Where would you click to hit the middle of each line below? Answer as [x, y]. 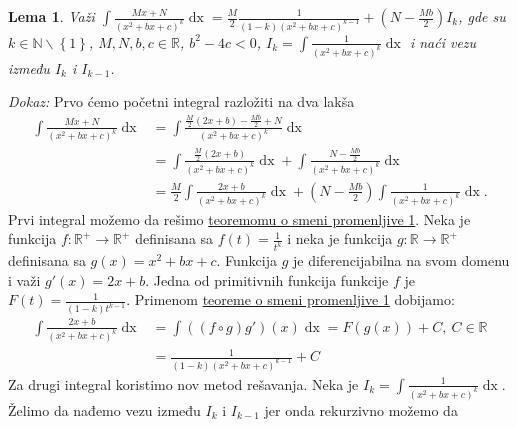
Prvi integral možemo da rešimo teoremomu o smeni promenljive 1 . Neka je [239, 218]
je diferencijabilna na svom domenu [401, 260]
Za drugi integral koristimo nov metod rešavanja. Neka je [183, 383]
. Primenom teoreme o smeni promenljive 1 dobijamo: [290, 299]
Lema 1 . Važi [51, 16]
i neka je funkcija [340, 238]
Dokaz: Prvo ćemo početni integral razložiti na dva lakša [181, 101]
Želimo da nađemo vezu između [104, 409]
